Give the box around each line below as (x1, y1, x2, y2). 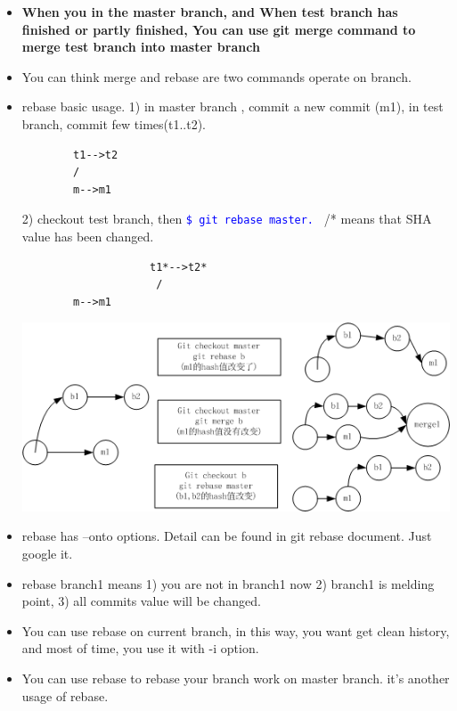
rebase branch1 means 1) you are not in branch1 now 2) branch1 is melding (21, 574, 435, 592)
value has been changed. (21, 227, 154, 245)
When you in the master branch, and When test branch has (21, 3, 398, 20)
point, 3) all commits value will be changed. (21, 592, 261, 610)
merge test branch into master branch (21, 37, 260, 56)
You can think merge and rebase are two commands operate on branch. (21, 67, 412, 86)
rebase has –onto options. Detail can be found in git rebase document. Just (21, 527, 432, 545)
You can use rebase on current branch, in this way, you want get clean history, (21, 621, 450, 640)
